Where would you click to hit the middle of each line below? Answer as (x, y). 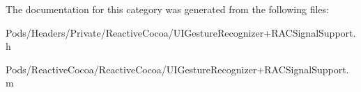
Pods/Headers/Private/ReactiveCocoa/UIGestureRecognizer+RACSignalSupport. (181, 32)
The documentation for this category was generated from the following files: (167, 9)
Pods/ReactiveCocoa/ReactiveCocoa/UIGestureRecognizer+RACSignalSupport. (177, 69)
